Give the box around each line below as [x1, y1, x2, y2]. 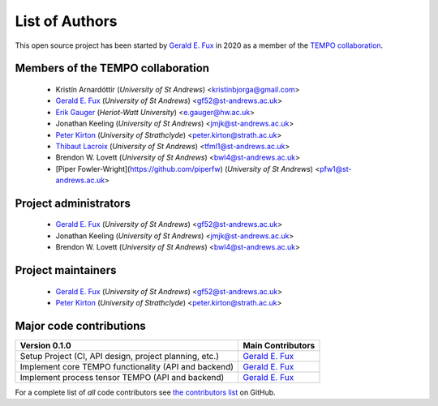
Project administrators [15, 196, 131, 210]
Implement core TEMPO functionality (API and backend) [19, 361, 234, 372]
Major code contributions [15, 318, 146, 332]
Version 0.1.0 [19, 340, 72, 351]
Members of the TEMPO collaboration [15, 62, 210, 75]
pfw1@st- [319, 164, 352, 173]
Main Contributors [243, 340, 316, 351]
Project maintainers [15, 263, 117, 277]
